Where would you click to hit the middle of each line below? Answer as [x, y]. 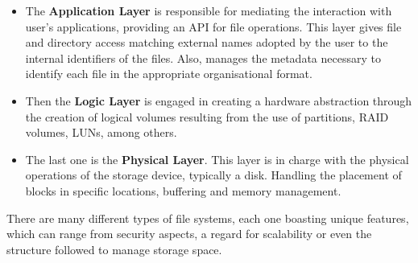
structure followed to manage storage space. [114, 249]
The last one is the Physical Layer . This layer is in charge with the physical [217, 159]
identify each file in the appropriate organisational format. [169, 74]
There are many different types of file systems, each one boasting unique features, [208, 218]
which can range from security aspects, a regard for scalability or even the [189, 234]
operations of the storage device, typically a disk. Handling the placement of [213, 175]
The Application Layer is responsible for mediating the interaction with [209, 10]
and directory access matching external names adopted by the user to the [207, 42]
